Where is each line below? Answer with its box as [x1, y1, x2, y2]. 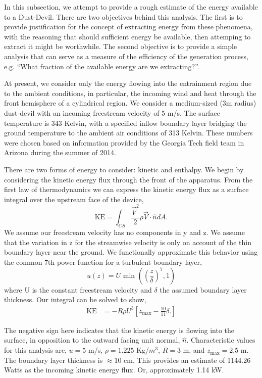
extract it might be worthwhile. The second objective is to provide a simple [4, 41, 237, 52]
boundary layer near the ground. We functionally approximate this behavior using [4, 247, 258, 257]
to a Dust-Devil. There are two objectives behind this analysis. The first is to [4, 11, 243, 22]
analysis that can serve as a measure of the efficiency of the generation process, [4, 51, 249, 61]
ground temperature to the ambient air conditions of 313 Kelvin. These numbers [4, 127, 253, 138]
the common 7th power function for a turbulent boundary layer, [4, 257, 202, 267]
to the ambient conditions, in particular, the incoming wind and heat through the [4, 87, 256, 98]
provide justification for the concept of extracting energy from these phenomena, [4, 21, 253, 32]
